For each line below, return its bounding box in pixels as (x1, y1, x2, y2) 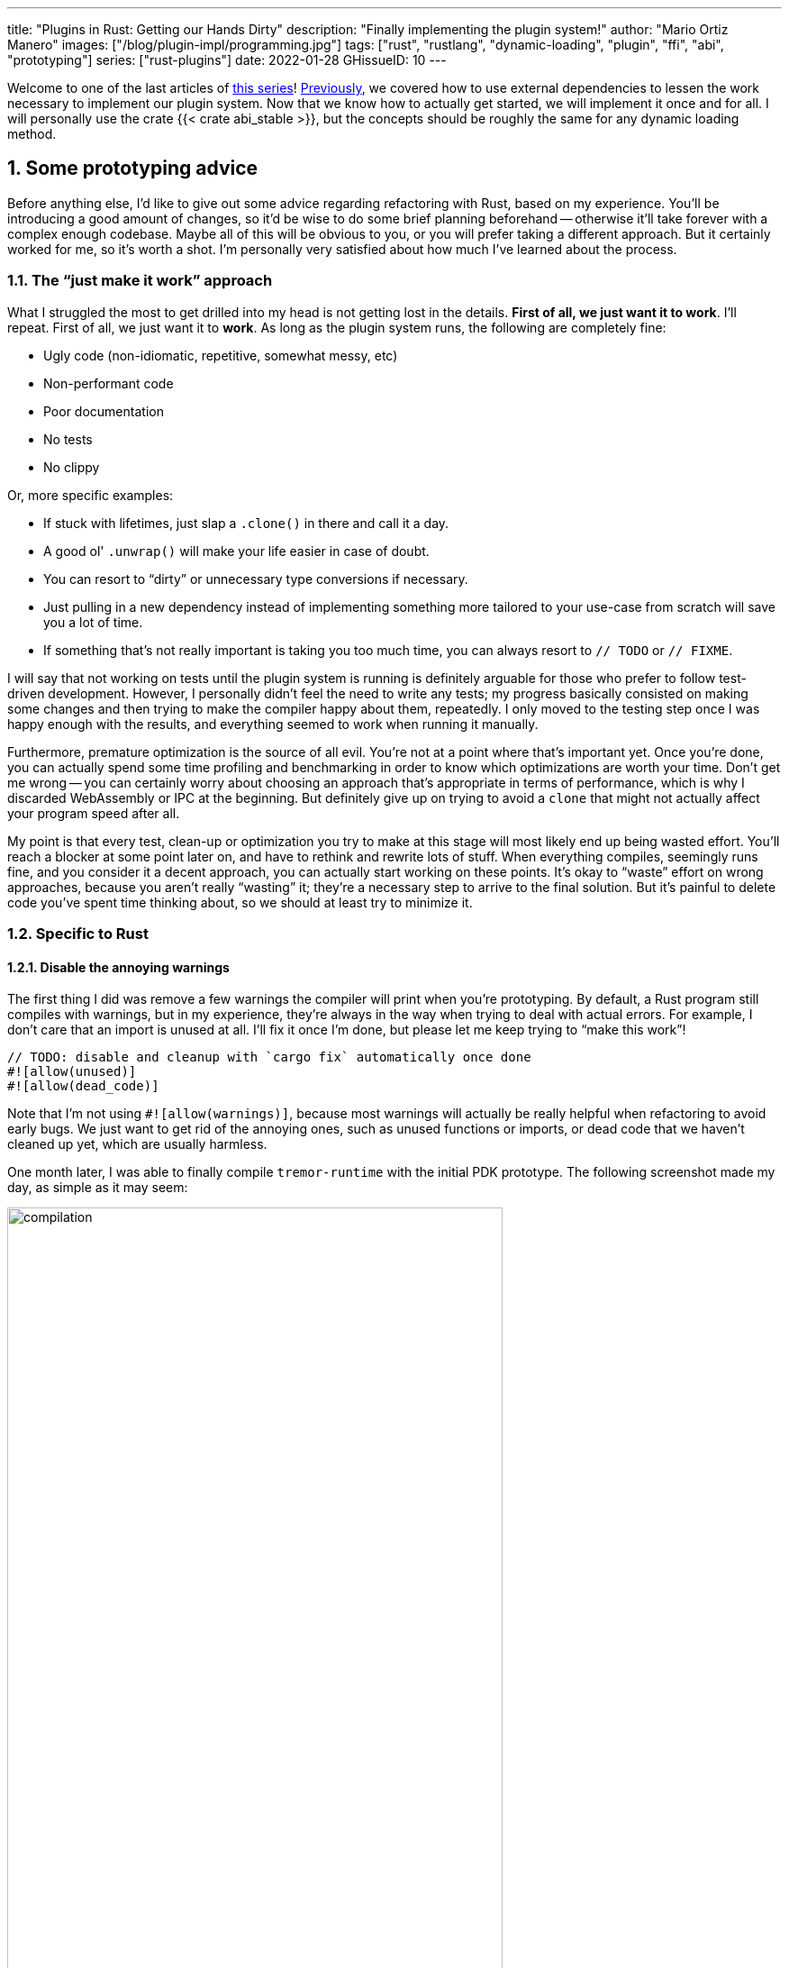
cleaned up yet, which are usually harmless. (7, 1136, 268, 1153)
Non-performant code (43, 375, 174, 391)
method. (7, 126, 57, 141)
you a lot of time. (43, 614, 143, 630)
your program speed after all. (7, 805, 180, 821)
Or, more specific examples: (7, 487, 174, 503)
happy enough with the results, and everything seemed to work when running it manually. (7, 715, 539, 732)
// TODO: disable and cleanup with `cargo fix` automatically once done (7, 1050, 531, 1065)
